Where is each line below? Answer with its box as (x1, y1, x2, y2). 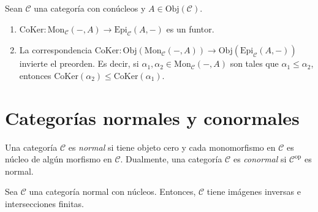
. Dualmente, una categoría (120, 153, 222, 165)
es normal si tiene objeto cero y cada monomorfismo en (68, 140, 276, 153)
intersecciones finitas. (5, 197, 84, 210)
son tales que (230, 57, 279, 70)
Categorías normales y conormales (5, 105, 300, 130)
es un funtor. (166, 22, 214, 35)
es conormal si (233, 153, 287, 165)
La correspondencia (19, 44, 92, 56)
